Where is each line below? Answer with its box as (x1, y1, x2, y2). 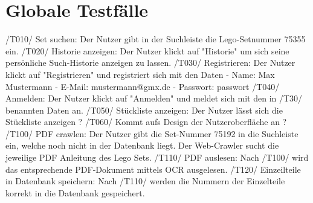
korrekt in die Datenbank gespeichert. (5, 186, 145, 199)
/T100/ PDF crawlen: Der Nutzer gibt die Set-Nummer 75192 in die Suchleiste (5, 127, 298, 140)
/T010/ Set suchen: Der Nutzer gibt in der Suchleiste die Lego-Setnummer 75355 (5, 33, 306, 45)
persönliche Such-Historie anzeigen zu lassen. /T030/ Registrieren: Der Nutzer (5, 56, 295, 69)
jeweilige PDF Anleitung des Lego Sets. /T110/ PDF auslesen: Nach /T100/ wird (5, 151, 309, 164)
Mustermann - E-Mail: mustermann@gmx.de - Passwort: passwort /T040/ (5, 80, 280, 92)
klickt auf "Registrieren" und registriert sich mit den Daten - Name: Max (5, 68, 275, 80)
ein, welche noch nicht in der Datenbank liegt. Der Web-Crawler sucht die (5, 139, 279, 152)
